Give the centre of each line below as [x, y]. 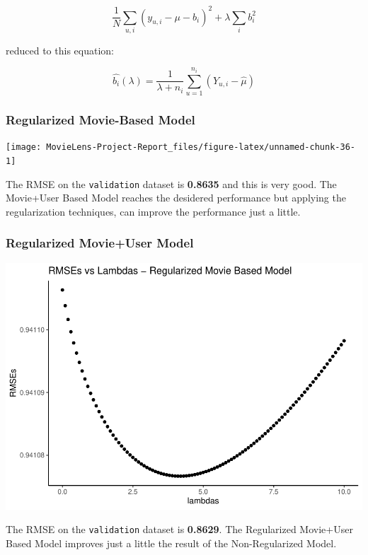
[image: [24, 147]
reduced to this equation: [60, 50]
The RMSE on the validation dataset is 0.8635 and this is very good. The [171, 183]
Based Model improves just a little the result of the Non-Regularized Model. [171, 543]
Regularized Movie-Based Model [100, 120]
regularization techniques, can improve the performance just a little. [153, 211]
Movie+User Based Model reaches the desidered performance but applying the [176, 198]
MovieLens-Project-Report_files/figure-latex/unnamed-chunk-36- [201, 147]
